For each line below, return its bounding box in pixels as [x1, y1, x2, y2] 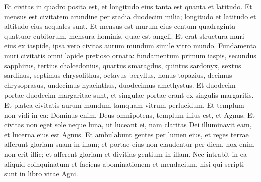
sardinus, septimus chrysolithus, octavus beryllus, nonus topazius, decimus [4, 70, 232, 80]
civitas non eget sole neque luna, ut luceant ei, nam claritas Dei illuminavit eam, [4, 119, 252, 130]
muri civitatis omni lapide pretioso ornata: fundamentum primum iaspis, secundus [4, 50, 256, 60]
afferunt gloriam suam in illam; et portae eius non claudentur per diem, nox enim [4, 139, 254, 149]
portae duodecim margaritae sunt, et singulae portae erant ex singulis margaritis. [4, 89, 254, 100]
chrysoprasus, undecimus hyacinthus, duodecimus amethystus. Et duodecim [4, 79, 236, 90]
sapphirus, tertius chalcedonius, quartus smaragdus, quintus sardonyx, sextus [4, 60, 241, 70]
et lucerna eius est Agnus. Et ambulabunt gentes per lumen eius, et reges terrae [4, 129, 249, 139]
